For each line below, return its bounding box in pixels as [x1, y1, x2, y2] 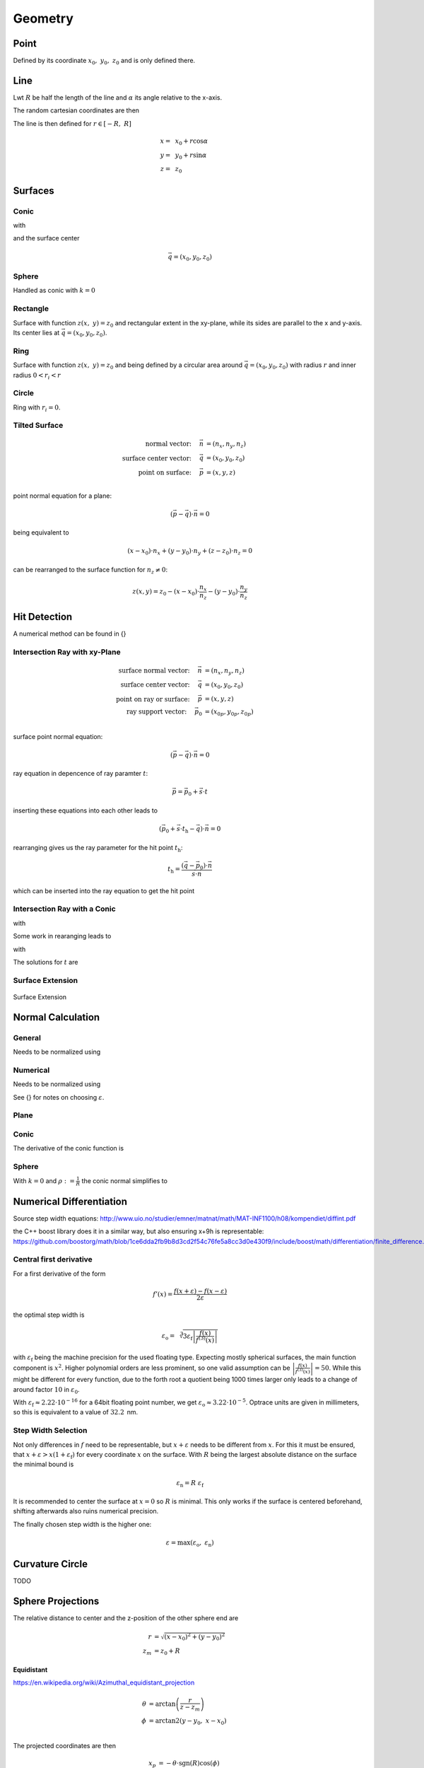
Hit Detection [13, 611, 73, 623]
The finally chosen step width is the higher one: [13, 1520, 152, 1528]
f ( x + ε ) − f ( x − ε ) [173, 1287, 228, 1295]
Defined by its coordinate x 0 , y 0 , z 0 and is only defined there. [13, 57, 196, 66]
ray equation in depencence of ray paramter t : [13, 769, 148, 778]
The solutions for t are [13, 958, 78, 967]
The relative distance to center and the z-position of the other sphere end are [13, 1614, 239, 1622]
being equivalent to [13, 528, 70, 537]
